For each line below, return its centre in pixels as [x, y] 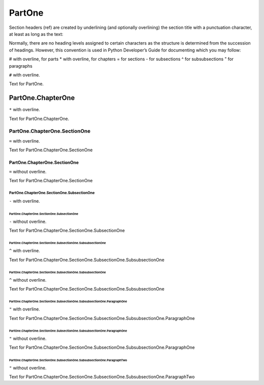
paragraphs [21, 66]
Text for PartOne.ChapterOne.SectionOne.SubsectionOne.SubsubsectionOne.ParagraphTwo [102, 377]
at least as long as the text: [36, 34]
